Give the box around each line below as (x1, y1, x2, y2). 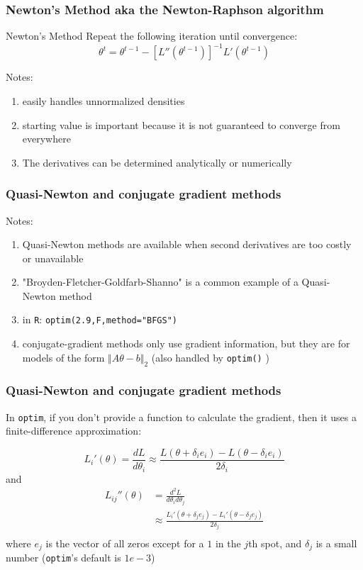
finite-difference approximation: (6, 423, 142, 438)
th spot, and (248, 535, 302, 550)
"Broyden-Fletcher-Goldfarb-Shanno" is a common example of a (22, 274, 298, 289)
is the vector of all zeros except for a (45, 535, 204, 550)
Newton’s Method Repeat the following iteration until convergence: (6, 28, 298, 43)
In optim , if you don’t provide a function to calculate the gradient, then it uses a (6, 409, 357, 424)
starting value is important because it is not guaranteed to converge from (22, 117, 340, 132)
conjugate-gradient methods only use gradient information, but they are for (22, 336, 350, 351)
